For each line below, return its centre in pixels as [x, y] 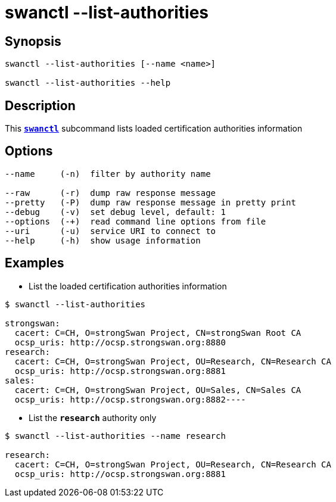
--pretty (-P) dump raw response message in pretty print [150, 202]
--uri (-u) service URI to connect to [111, 231]
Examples [35, 263]
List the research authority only [93, 417]
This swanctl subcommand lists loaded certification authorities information [154, 129]
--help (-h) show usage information [103, 240]
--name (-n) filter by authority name [108, 174]
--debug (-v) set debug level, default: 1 [115, 212]
